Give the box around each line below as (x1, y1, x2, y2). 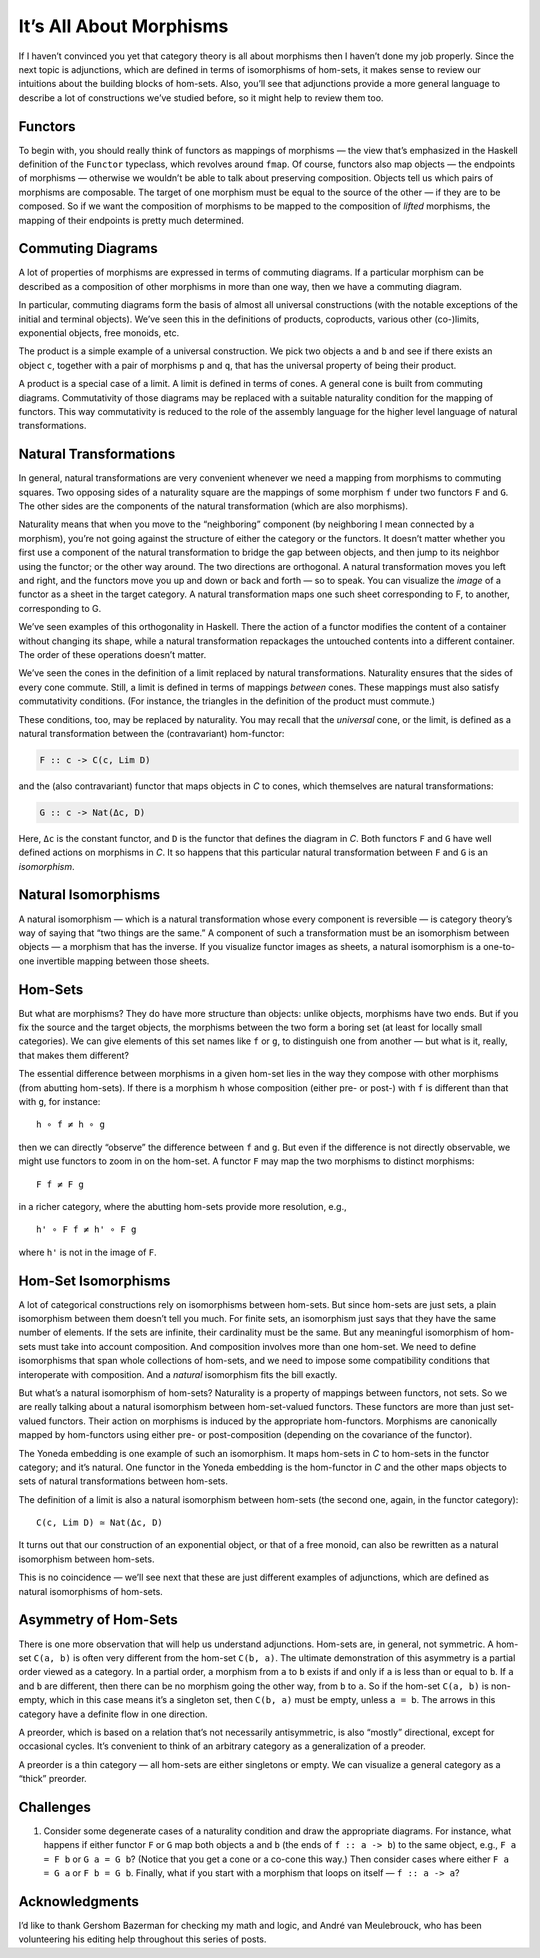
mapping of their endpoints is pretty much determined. (18, 214, 245, 226)
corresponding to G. (18, 602, 102, 614)
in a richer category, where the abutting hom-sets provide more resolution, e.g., (18, 1200, 347, 1212)
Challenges (18, 1798, 92, 1815)
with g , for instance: (18, 1095, 101, 1107)
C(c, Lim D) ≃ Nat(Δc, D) (36, 1517, 164, 1529)
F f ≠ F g (36, 1178, 84, 1190)
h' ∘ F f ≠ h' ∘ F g (36, 1224, 137, 1235)
